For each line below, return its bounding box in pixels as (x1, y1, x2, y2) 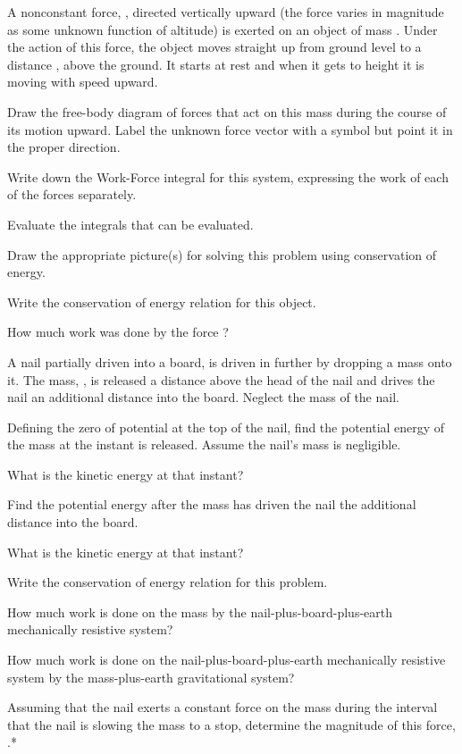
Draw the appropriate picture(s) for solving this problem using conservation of (7, 245, 437, 264)
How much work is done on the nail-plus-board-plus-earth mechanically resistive (7, 650, 446, 669)
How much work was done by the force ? (7, 323, 229, 341)
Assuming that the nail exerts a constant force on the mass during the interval (7, 698, 438, 716)
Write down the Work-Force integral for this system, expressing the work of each (7, 167, 449, 186)
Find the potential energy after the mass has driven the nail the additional (7, 495, 416, 514)
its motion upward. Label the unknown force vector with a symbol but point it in (7, 120, 453, 138)
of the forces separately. (7, 185, 137, 204)
